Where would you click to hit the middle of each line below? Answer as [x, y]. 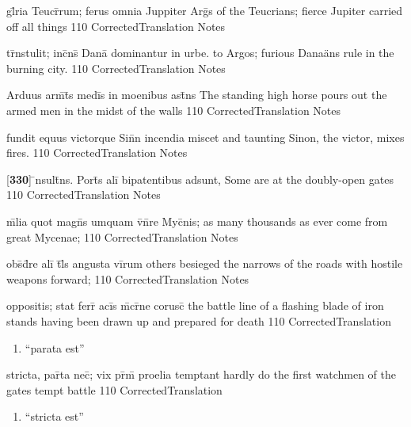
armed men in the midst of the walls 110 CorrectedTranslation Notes [174, 110]
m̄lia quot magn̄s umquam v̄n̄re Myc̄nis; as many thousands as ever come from [197, 221]
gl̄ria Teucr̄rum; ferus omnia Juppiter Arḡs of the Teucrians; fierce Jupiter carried [205, 10]
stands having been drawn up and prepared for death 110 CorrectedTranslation [199, 320]
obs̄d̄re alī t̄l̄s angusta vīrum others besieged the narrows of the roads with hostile [205, 263]
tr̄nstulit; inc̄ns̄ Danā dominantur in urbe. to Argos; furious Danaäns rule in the [200, 53]
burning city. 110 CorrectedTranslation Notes [116, 68]
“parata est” [55, 347]
